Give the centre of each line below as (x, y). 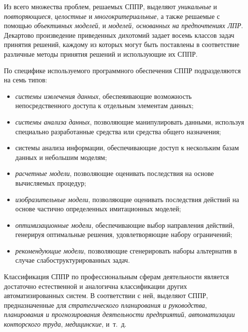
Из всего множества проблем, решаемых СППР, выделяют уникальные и (110, 6)
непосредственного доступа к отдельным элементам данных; (104, 105)
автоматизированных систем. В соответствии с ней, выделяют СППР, (106, 295)
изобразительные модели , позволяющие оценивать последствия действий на (127, 199)
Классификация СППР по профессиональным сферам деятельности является (117, 277)
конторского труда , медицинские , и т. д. (65, 324)
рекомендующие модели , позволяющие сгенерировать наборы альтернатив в (126, 250)
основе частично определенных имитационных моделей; (98, 209)
